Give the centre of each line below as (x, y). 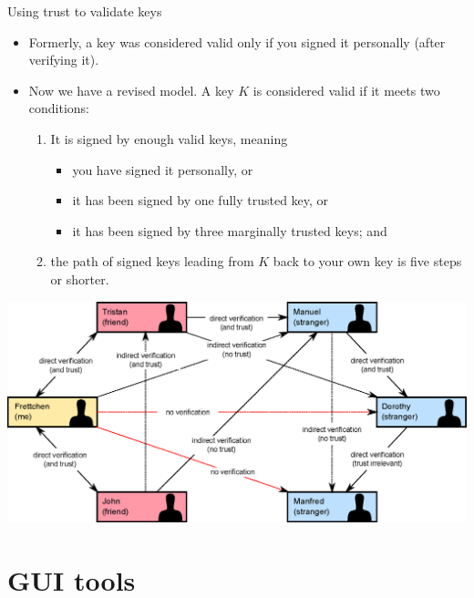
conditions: (59, 108)
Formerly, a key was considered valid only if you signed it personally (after (237, 41)
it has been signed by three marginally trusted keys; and (230, 230)
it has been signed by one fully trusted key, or (201, 200)
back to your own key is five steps (367, 261)
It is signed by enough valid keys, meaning (169, 138)
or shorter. (80, 278)
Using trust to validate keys (85, 11)
